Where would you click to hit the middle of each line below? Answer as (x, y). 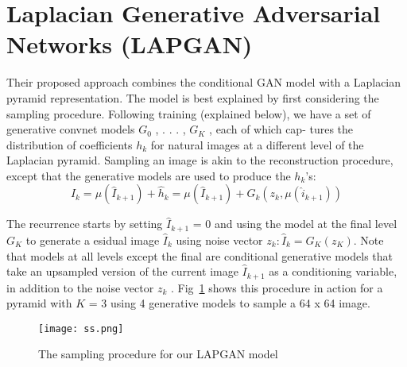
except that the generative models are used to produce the (149, 175)
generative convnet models (71, 129)
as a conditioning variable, (333, 271)
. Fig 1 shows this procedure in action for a (277, 287)
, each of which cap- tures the (281, 129)
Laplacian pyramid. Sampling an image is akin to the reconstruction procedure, (200, 160)
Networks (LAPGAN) (130, 44)
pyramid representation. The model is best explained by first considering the (193, 97)
